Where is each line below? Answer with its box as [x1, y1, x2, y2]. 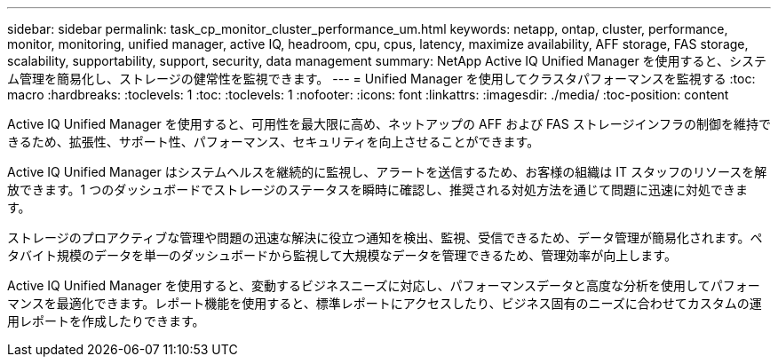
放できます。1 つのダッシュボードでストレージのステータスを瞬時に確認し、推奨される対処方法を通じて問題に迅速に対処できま [7, 182, 748, 197]
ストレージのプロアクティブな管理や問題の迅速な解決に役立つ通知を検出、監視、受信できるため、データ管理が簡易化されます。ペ [7, 230, 763, 245]
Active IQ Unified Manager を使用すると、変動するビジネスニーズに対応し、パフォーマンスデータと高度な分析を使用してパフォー [7, 278, 760, 293]
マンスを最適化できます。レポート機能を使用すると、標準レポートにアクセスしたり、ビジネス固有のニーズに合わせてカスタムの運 [7, 296, 762, 311]
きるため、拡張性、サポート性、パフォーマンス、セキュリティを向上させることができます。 [7, 134, 540, 149]
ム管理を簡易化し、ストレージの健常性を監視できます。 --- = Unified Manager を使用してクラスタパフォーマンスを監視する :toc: [7, 71, 756, 86]
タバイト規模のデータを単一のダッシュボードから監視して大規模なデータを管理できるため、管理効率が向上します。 [7, 248, 677, 263]
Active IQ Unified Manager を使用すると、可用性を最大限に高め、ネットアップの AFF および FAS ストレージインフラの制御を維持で [7, 116, 771, 131]
